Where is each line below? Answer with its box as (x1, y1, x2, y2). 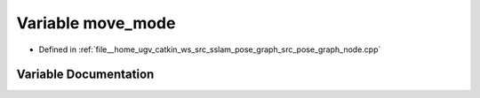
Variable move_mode (16, 13, 176, 33)
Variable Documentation (16, 67, 155, 82)
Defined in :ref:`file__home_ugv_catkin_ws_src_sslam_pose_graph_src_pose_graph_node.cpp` (38, 44, 381, 55)
